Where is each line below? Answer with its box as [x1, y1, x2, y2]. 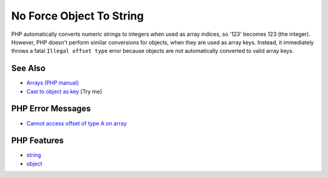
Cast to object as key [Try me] [26, 88, 103, 95]
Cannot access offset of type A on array [26, 119, 127, 127]
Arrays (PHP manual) [26, 79, 79, 86]
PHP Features [11, 136, 64, 146]
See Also [11, 63, 46, 74]
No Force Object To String [11, 9, 144, 23]
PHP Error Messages [11, 103, 91, 114]
